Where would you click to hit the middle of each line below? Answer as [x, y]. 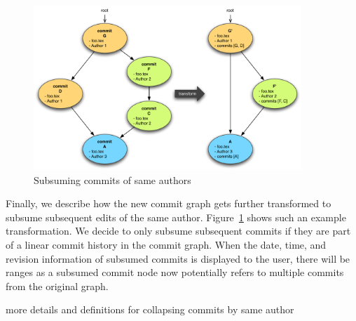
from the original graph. [57, 286]
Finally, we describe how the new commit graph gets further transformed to [169, 203]
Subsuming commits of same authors [112, 179]
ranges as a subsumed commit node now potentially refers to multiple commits [175, 272]
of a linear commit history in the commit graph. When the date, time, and [166, 244]
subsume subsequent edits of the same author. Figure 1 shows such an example [176, 217]
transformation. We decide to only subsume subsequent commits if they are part [178, 231]
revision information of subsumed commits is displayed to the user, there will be [178, 258]
